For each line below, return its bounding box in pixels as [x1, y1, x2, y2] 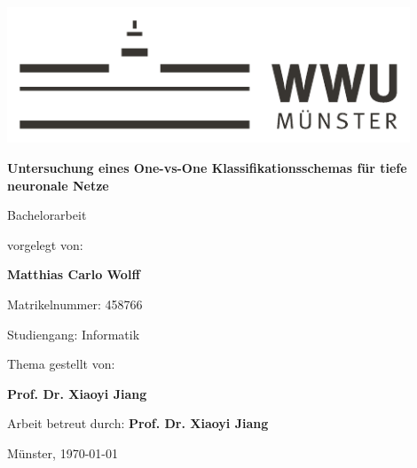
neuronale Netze [7, 175, 109, 194]
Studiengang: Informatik [7, 324, 140, 343]
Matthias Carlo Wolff [7, 265, 140, 284]
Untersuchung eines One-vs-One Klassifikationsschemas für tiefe [7, 159, 407, 176]
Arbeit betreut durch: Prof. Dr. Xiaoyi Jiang [7, 414, 269, 433]
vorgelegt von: [7, 235, 83, 253]
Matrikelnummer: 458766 [7, 294, 143, 313]
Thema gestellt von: [7, 355, 115, 373]
